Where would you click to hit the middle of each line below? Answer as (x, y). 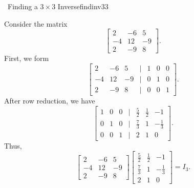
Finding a (23, 6)
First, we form (27, 58)
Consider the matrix (36, 23)
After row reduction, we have (50, 100)
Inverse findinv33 (83, 6)
